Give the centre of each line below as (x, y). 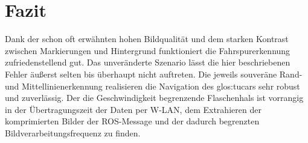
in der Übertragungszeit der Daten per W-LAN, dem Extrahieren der (133, 109)
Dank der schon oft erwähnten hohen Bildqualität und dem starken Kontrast (147, 39)
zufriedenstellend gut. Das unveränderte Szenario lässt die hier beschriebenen (148, 62)
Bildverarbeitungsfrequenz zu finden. (73, 132)
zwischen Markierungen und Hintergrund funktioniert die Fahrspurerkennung (148, 50)
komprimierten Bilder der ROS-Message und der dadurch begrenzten (132, 121)
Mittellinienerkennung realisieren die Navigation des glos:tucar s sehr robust (161, 86)
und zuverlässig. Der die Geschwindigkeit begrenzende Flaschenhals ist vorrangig (154, 98)
